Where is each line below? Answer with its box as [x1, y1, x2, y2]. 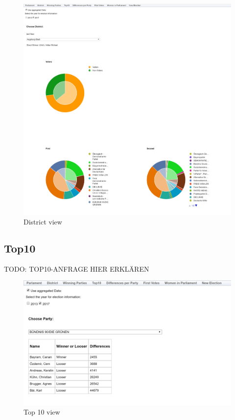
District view [23, 217, 62, 227]
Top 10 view [23, 407, 60, 417]
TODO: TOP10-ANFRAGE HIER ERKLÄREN [4, 263, 149, 274]
